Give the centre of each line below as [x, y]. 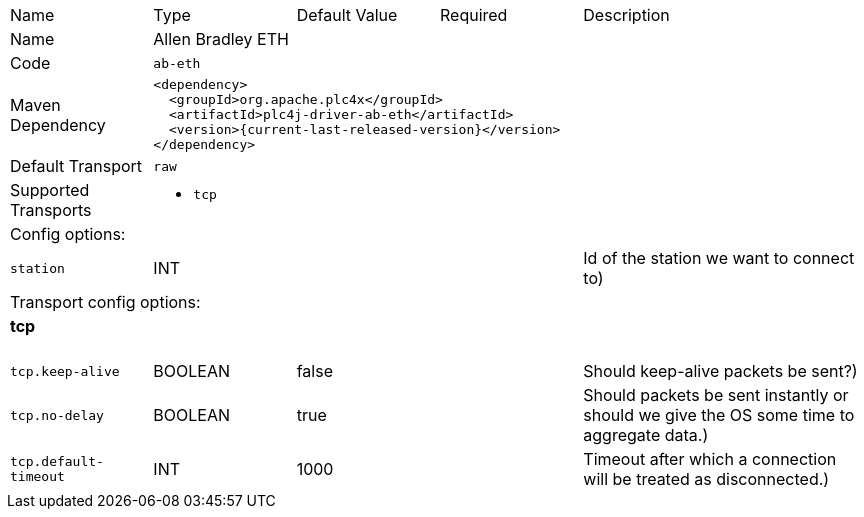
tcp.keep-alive [65, 371]
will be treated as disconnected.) [706, 479]
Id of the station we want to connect [719, 258]
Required [473, 15]
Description [626, 15]
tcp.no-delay [57, 415]
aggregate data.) [646, 435]
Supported [50, 190]
